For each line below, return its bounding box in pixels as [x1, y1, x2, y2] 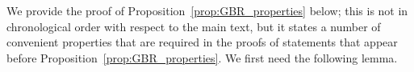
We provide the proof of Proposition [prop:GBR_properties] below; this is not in [6, 2, 408, 18]
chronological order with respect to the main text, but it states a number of [6, 18, 381, 34]
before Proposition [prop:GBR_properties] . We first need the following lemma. [6, 49, 398, 66]
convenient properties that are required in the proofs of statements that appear [6, 34, 398, 50]
